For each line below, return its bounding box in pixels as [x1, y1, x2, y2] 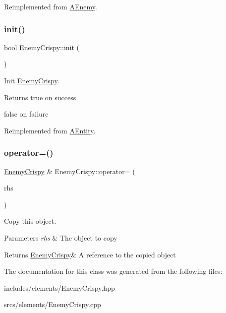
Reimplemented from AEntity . [4, 125, 96, 135]
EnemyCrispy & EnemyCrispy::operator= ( [4, 166, 135, 176]
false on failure [4, 109, 49, 119]
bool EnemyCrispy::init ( [4, 42, 80, 52]
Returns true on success [4, 92, 76, 102]
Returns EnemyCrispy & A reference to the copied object [4, 249, 176, 259]
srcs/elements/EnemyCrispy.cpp [4, 299, 101, 310]
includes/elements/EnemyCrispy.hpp [4, 282, 115, 293]
